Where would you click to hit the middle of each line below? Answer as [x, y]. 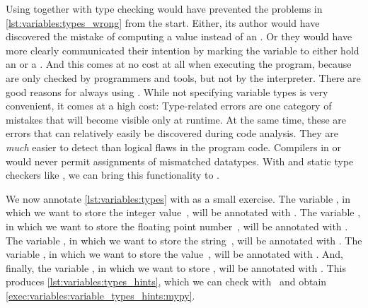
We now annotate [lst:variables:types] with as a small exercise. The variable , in [178, 198]
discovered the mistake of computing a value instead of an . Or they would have [179, 36]
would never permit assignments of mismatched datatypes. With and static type [180, 161]
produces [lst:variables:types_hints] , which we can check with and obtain [166, 282]
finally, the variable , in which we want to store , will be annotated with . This [176, 267]
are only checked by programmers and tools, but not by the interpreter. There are [183, 77]
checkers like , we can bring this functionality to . [113, 175]
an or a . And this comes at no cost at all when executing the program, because [179, 64]
